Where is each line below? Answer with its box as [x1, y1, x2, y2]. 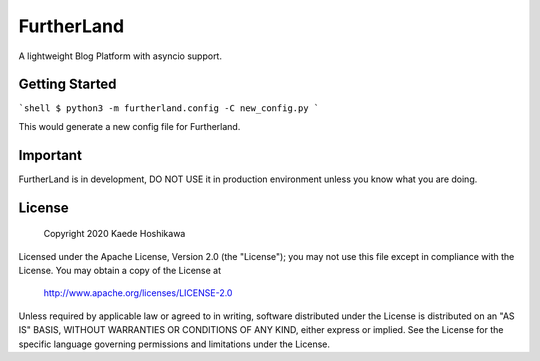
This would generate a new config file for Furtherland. [18, 120, 241, 132]
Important [18, 146, 82, 164]
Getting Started [18, 76, 117, 93]
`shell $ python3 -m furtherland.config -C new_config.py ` [18, 103, 320, 114]
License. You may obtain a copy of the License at [18, 264, 222, 276]
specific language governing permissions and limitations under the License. [18, 338, 330, 350]
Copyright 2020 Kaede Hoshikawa [43, 228, 186, 240]
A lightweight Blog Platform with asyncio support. [18, 50, 222, 62]
